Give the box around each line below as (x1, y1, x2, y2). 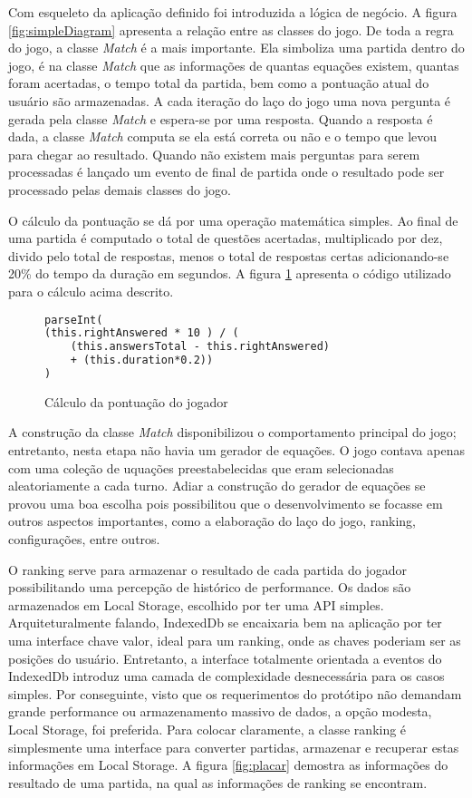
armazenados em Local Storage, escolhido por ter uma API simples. (8, 595, 384, 614)
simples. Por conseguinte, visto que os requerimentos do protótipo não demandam (8, 684, 462, 703)
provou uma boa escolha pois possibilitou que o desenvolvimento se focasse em (8, 493, 443, 512)
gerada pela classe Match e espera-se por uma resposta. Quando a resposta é (8, 109, 433, 128)
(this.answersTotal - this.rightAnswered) (70, 340, 330, 354)
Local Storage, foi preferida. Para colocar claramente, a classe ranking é (8, 719, 407, 738)
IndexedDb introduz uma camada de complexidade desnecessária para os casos (8, 667, 445, 686)
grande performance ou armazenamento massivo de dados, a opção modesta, (8, 702, 432, 721)
